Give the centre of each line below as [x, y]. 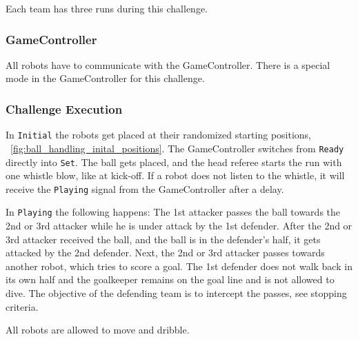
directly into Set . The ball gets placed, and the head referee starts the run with [174, 162]
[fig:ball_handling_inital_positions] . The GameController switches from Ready [177, 148]
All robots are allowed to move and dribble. [98, 330]
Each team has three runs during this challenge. [107, 8]
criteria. [22, 306]
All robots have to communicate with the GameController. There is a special [168, 64]
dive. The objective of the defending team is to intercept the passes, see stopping [176, 293]
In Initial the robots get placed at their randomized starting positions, [158, 135]
